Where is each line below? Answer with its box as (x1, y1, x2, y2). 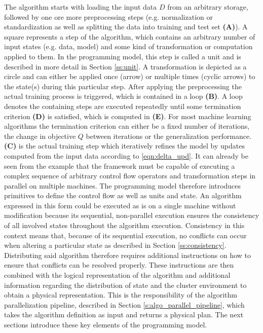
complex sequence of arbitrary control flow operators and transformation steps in (4, 170, 256, 181)
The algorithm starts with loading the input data (4, 2, 157, 12)
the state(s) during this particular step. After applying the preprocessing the (4, 81, 242, 91)
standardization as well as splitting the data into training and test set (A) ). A (4, 21, 248, 32)
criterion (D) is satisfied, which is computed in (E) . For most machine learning (4, 110, 251, 121)
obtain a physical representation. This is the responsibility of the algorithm (4, 289, 237, 300)
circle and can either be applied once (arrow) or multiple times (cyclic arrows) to (4, 71, 255, 82)
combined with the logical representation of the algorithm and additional (4, 270, 231, 280)
